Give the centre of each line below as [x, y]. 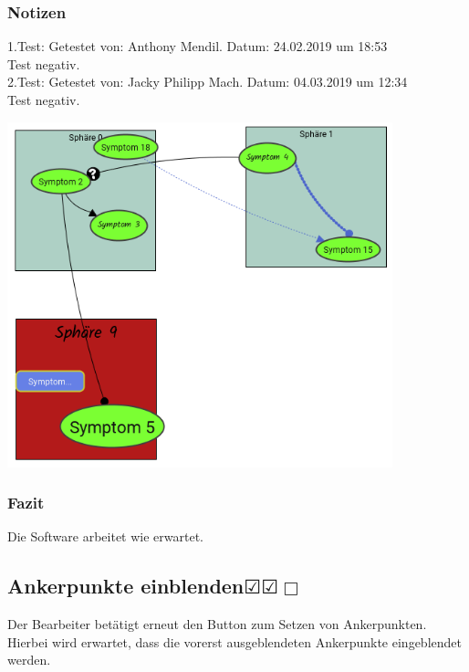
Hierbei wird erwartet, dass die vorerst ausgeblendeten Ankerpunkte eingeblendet [234, 641]
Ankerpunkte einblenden [126, 586]
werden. [29, 660]
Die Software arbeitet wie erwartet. [105, 536]
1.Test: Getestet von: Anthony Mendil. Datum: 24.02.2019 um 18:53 [198, 46]
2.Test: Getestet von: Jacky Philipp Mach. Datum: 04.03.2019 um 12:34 [208, 82]
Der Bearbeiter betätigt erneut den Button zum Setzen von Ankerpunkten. [217, 624]
